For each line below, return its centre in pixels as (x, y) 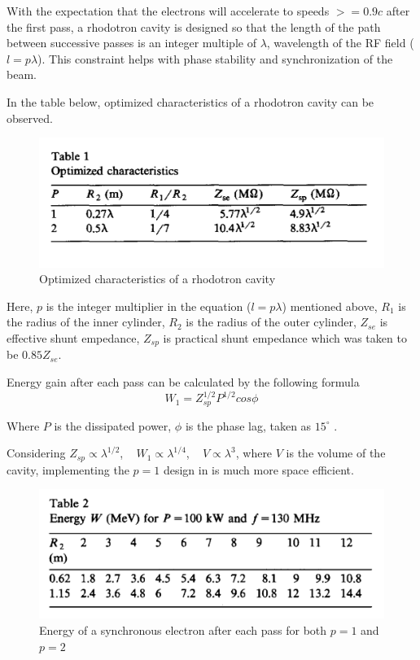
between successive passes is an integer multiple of (131, 43)
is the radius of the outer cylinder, (271, 322)
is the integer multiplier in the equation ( (149, 306)
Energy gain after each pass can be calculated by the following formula (183, 381)
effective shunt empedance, (73, 337)
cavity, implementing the (68, 469)
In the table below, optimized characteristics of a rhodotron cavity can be (190, 101)
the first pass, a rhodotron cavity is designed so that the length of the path (194, 26)
